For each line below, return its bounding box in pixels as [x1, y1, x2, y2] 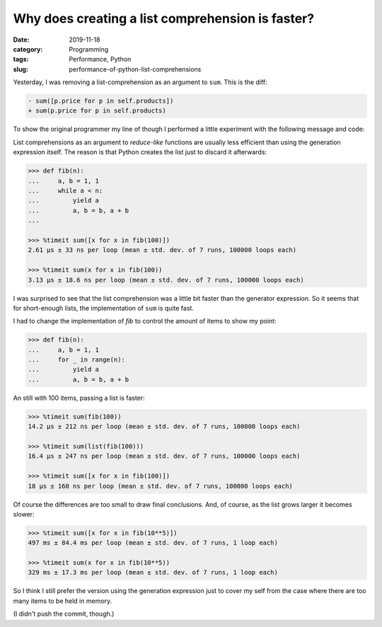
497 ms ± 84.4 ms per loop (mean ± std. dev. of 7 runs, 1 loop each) [28, 539, 279, 547]
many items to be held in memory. [13, 597, 112, 605]
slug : [13, 64, 28, 74]
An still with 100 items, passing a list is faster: [13, 393, 145, 402]
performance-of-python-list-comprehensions [69, 64, 202, 74]
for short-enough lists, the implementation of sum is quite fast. [13, 304, 195, 312]
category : [13, 45, 43, 53]
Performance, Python [69, 55, 132, 64]
